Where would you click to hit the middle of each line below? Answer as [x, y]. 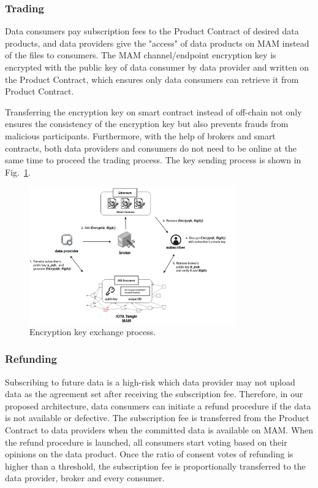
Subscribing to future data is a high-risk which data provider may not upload [150, 381]
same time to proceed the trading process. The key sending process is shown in [153, 160]
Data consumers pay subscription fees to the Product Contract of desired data [152, 31]
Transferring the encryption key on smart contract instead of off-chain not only [153, 111]
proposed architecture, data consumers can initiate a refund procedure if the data [158, 405]
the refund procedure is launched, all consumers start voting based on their [146, 442]
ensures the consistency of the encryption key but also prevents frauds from [147, 124]
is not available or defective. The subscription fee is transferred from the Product [157, 418]
